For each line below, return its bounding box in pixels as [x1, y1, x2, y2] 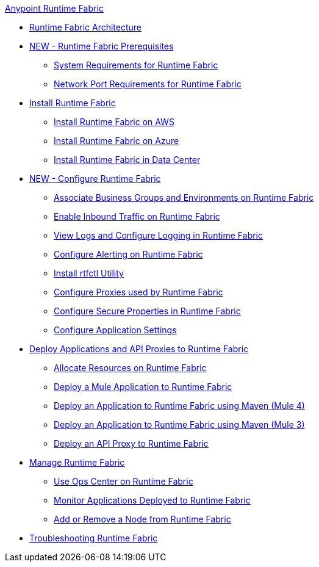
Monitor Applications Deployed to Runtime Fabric [54, 495, 251, 505]
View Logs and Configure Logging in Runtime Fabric [54, 230, 263, 240]
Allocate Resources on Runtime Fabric [54, 363, 207, 373]
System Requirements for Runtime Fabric [54, 60, 218, 70]
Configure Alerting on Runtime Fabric [54, 249, 203, 259]
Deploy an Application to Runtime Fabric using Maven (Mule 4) [54, 400, 305, 411]
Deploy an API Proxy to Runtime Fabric [54, 438, 209, 449]
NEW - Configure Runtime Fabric [29, 173, 161, 184]
